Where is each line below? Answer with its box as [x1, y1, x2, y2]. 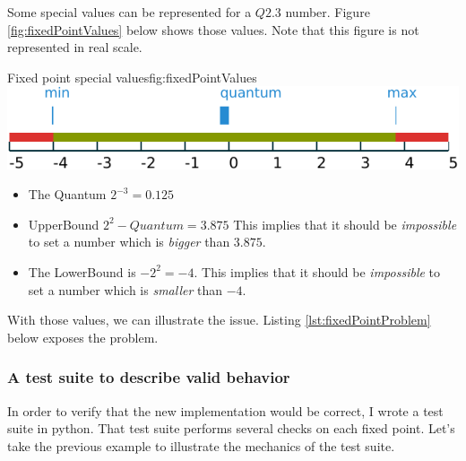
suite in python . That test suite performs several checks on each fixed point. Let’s [7, 419, 455, 438]
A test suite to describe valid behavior [7, 366, 290, 388]
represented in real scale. [7, 38, 142, 57]
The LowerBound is [28, 262, 136, 281]
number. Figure [285, 3, 370, 21]
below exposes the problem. [7, 327, 159, 346]
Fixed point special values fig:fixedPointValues [7, 67, 257, 86]
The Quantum [28, 185, 107, 204]
